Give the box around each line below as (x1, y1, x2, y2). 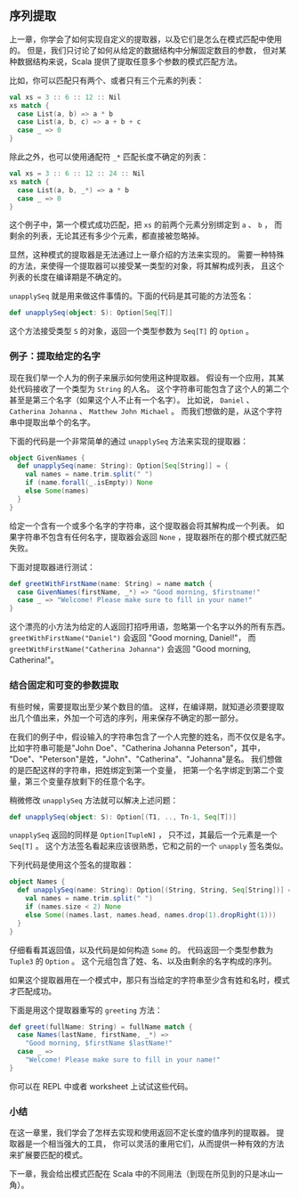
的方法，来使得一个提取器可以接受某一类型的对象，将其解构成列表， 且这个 (9, 261, 285, 272)
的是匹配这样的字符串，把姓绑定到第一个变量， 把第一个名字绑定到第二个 (9, 764, 277, 775)
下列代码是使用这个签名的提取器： (9, 860, 134, 870)
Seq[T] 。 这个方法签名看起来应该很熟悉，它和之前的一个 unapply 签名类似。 (9, 841, 288, 852)
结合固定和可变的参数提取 (9, 680, 119, 692)
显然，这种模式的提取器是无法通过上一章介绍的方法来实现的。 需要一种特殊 (9, 249, 285, 260)
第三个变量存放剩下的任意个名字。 (24, 776, 149, 786)
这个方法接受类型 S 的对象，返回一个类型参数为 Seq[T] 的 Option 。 (9, 326, 254, 337)
